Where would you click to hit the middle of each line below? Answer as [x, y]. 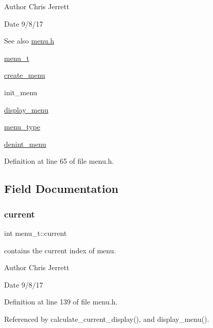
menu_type [22, 127]
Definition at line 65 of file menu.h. [59, 161]
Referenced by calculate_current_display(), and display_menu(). [107, 319]
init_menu [21, 92]
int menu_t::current [36, 233]
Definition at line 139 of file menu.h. [61, 302]
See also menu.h [29, 41]
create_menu [25, 75]
